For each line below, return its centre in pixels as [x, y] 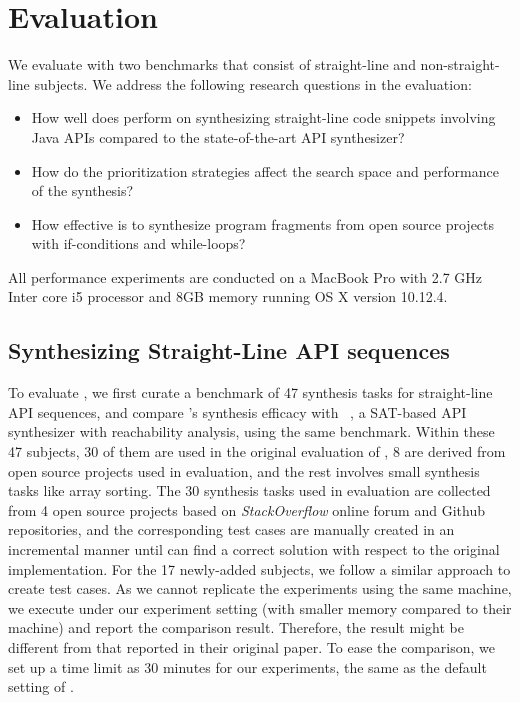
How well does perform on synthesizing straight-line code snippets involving [263, 117]
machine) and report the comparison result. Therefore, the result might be [236, 627]
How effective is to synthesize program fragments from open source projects [263, 223]
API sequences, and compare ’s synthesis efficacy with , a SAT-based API [237, 411]
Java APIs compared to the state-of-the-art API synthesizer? [218, 136]
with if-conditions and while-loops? [138, 243]
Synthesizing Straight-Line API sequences [229, 350]
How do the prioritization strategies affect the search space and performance [265, 170]
